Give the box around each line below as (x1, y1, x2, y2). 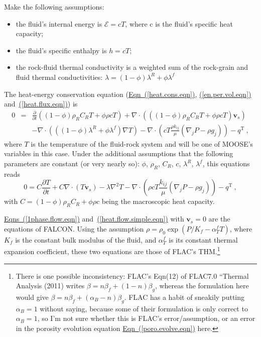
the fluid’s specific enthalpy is (16, 45, 107, 55)
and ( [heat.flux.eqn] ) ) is (4, 98, 78, 109)
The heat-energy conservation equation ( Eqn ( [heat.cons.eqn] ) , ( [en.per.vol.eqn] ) (4, 88, 251, 99)
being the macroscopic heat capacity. (101, 196, 215, 206)
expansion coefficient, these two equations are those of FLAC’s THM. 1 (4, 245, 220, 257)
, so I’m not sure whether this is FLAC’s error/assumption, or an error (37, 313, 255, 323)
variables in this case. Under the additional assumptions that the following (4, 148, 233, 159)
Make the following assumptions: (4, 2, 104, 12)
